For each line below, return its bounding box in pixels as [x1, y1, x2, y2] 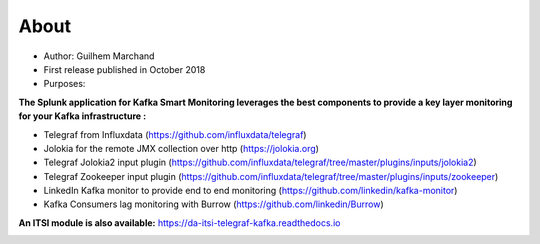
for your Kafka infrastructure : [18, 110, 147, 122]
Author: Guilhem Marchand [43, 50, 155, 62]
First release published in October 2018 [43, 63, 206, 75]
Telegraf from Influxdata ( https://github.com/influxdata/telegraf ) [43, 128, 307, 140]
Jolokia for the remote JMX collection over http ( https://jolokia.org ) [43, 142, 320, 154]
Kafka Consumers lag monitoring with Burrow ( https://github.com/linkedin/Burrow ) [43, 198, 384, 210]
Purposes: [43, 78, 86, 90]
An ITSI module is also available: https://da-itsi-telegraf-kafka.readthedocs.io [18, 216, 341, 229]
